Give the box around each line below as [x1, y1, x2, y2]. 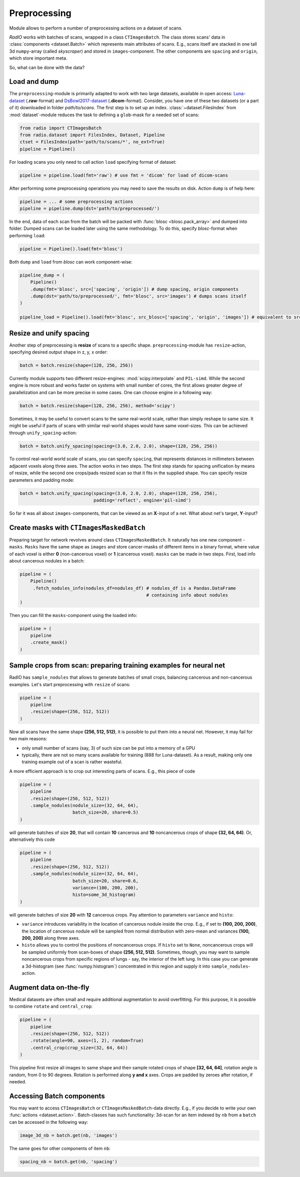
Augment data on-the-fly [9, 983, 89, 992]
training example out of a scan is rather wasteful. [21, 759, 122, 765]
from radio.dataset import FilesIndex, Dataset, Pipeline [19, 132, 165, 138]
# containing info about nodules [146, 593, 228, 598]
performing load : [9, 232, 46, 238]
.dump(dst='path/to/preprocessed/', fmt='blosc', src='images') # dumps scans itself [30, 293, 247, 299]
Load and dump [9, 78, 59, 86]
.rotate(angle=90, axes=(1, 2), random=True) [30, 1038, 144, 1044]
